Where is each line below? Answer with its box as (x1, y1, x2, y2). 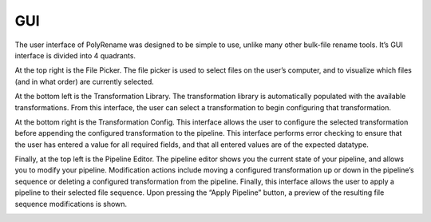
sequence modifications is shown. (14, 199, 128, 208)
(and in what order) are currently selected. (14, 77, 155, 86)
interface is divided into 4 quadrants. (14, 50, 136, 60)
